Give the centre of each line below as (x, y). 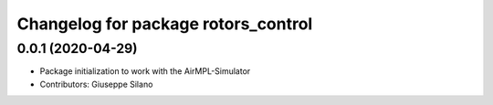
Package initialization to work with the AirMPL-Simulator (145, 71)
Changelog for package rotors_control (165, 24)
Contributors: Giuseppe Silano (96, 84)
